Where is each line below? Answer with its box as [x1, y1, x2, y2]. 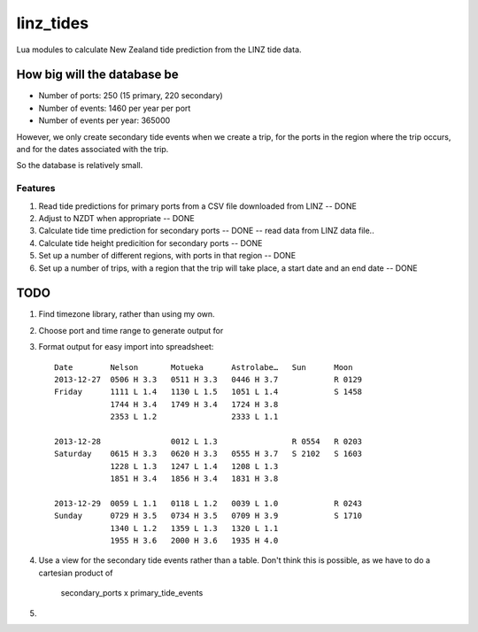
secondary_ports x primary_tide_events [60, 588, 204, 598]
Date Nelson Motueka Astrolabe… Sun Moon [54, 362, 353, 372]
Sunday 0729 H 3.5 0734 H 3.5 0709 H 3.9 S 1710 [54, 511, 363, 521]
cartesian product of [38, 567, 113, 578]
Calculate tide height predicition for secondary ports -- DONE [38, 237, 263, 248]
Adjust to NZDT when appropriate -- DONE [38, 212, 195, 223]
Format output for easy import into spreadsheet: [38, 342, 214, 352]
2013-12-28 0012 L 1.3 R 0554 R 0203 [54, 436, 363, 446]
